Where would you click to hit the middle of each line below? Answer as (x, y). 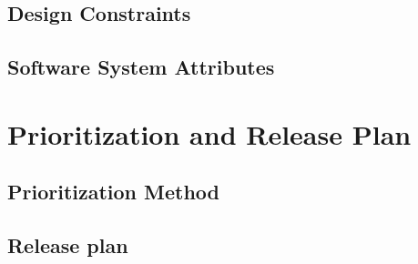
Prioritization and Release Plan (209, 133)
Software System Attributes (141, 67)
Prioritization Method (114, 192)
